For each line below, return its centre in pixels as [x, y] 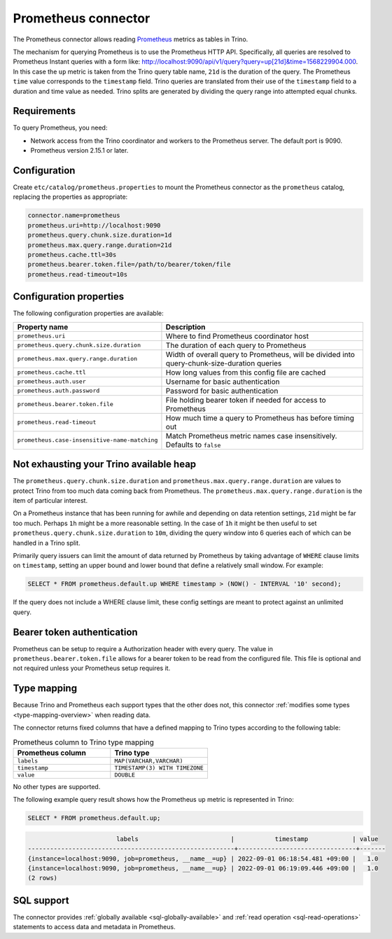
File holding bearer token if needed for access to [246, 400]
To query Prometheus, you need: [60, 128]
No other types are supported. [57, 786]
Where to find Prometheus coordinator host [237, 336]
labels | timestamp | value [247, 839]
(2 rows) [43, 878]
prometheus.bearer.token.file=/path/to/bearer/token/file [129, 265]
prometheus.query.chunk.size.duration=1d [100, 235]
